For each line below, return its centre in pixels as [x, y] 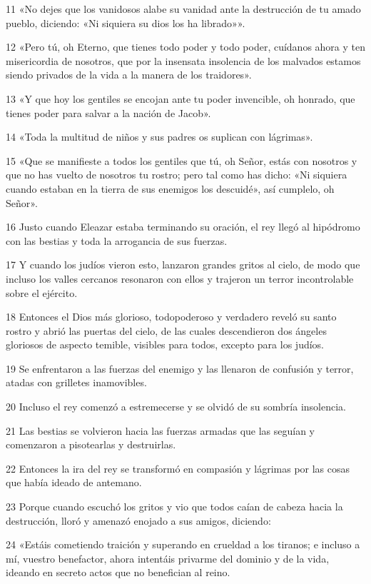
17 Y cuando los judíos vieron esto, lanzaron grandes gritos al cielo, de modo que [183, 265]
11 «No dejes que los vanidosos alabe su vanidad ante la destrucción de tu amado [183, 9]
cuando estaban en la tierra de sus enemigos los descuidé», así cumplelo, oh [170, 188]
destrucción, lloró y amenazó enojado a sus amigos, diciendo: [138, 520]
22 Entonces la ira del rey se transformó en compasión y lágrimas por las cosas [178, 468]
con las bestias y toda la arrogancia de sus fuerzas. [117, 240]
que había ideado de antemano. [74, 482]
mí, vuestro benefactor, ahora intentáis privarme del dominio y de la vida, [168, 558]
